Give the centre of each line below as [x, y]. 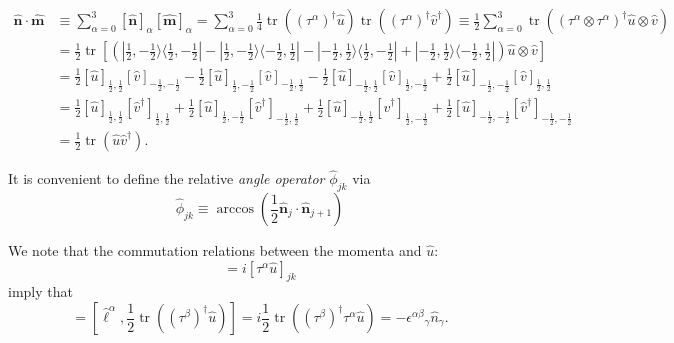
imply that [40, 291]
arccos [235, 209]
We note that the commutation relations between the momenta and [215, 250]
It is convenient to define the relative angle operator [166, 178]
